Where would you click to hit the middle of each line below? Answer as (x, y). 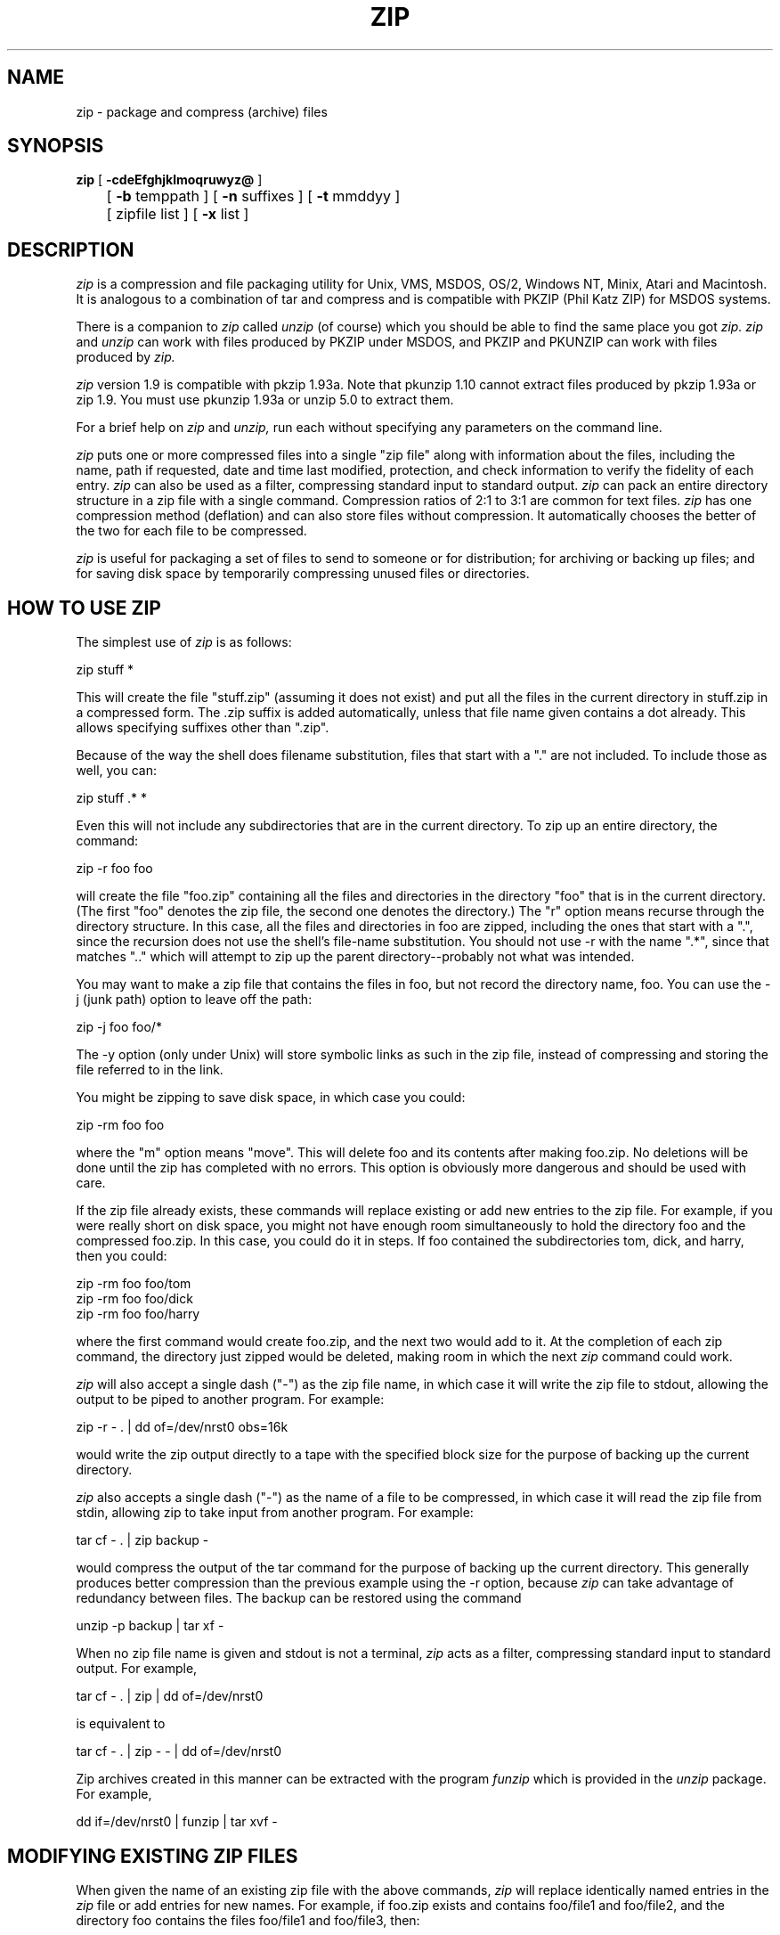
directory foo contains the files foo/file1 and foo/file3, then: (248, 1920)
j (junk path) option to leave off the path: (194, 1000)
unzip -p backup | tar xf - (150, 1626)
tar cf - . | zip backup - (142, 1540)
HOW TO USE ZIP (84, 608)
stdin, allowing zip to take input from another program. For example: (275, 1513)
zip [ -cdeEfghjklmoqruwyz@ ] (169, 180)
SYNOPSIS (56, 146)
